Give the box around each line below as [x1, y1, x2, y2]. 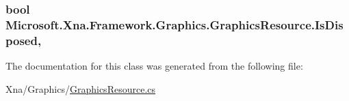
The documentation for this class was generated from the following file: [5, 59, 303, 73]
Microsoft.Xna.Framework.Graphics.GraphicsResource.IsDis [5, 16, 344, 33]
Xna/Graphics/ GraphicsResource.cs [5, 81, 156, 96]
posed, [5, 31, 42, 48]
